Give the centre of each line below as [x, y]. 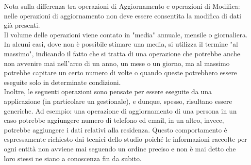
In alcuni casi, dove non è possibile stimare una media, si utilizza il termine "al [121, 44]
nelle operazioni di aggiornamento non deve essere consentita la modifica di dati [123, 15]
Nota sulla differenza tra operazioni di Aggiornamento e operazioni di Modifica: [122, 6]
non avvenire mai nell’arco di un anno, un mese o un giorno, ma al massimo [117, 63]
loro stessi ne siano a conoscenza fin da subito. [73, 158]
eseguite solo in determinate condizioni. [62, 82]
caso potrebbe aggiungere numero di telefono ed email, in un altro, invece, [114, 120]
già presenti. [22, 25]
